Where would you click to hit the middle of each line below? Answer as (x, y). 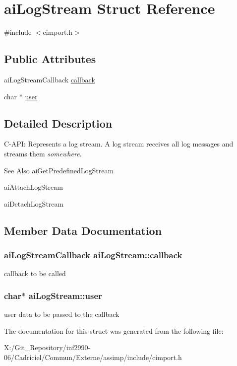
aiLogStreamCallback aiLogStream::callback (93, 255)
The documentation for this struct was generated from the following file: (114, 330)
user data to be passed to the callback (62, 314)
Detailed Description (58, 123)
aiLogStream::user (65, 295)
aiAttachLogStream (33, 187)
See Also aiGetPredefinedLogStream (59, 170)
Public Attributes (50, 59)
